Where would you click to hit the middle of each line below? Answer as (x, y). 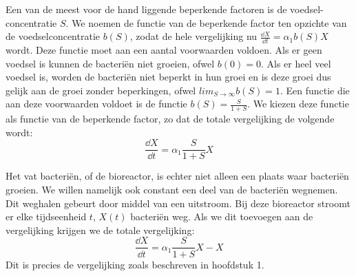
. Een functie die (315, 90)
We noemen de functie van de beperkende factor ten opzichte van (209, 22)
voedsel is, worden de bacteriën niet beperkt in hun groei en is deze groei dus (168, 77)
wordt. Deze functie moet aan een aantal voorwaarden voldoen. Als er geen (164, 50)
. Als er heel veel (296, 63)
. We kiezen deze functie (298, 104)
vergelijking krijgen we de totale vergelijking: (100, 230)
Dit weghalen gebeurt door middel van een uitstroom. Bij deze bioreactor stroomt (178, 203)
